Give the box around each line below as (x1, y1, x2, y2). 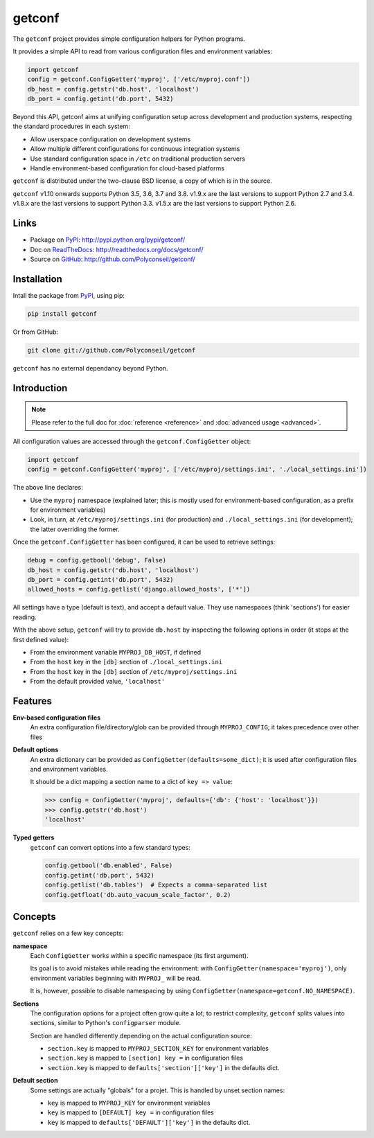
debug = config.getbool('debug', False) (27, 556, 166, 564)
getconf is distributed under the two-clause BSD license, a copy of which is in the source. (12, 177, 273, 185)
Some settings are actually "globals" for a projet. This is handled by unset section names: (30, 1086, 285, 1094)
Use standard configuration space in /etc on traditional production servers (30, 154, 246, 163)
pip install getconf (27, 310, 97, 318)
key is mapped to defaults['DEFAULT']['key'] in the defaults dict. (47, 1118, 251, 1126)
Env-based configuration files (12, 713, 100, 722)
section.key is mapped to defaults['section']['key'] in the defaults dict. (47, 1063, 280, 1072)
